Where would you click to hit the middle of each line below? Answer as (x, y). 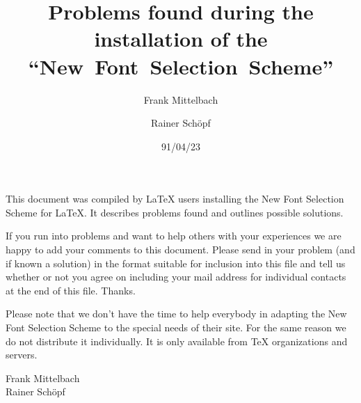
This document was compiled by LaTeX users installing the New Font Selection (175, 199)
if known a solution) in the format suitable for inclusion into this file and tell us (176, 263)
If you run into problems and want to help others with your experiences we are (174, 236)
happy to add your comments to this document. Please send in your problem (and (180, 250)
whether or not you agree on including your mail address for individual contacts (176, 277)
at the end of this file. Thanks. (71, 290)
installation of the (181, 39)
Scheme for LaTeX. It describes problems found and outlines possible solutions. (175, 212)
